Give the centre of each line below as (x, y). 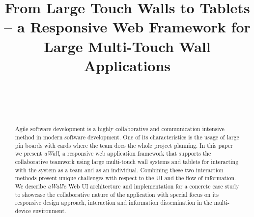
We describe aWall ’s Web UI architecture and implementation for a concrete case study (127, 186)
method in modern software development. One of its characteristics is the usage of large (127, 137)
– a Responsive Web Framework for (127, 27)
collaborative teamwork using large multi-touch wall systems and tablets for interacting (127, 161)
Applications (127, 65)
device (23, 210)
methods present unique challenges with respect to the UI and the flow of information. (126, 178)
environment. (49, 210)
